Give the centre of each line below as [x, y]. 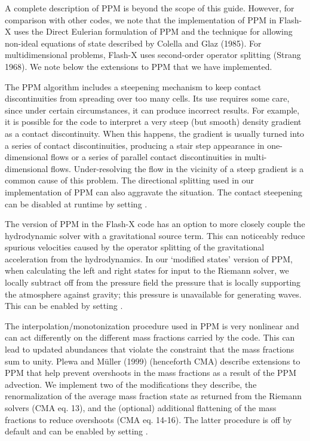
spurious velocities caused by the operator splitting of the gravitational [135, 247]
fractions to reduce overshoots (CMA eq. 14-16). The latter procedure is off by [148, 419]
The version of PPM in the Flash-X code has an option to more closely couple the [155, 224]
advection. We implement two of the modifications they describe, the [131, 384]
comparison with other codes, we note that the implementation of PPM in [141, 19]
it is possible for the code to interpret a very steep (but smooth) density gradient [153, 122]
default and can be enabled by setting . [76, 431]
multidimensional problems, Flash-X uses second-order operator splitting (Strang [153, 55]
